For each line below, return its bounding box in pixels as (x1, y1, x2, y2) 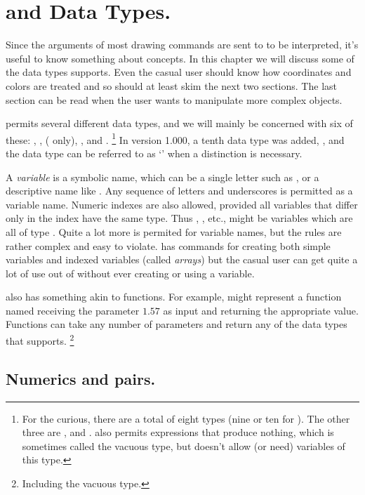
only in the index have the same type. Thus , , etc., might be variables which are (6, 211, 353, 225)
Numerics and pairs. (6, 367, 156, 389)
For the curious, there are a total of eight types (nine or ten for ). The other (22, 411, 350, 425)
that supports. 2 (6, 331, 74, 348)
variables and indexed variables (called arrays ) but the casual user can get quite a (6, 252, 358, 267)
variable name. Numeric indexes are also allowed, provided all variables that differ (6, 197, 358, 211)
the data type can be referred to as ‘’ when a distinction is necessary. (6, 145, 303, 160)
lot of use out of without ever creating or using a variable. (6, 265, 255, 280)
